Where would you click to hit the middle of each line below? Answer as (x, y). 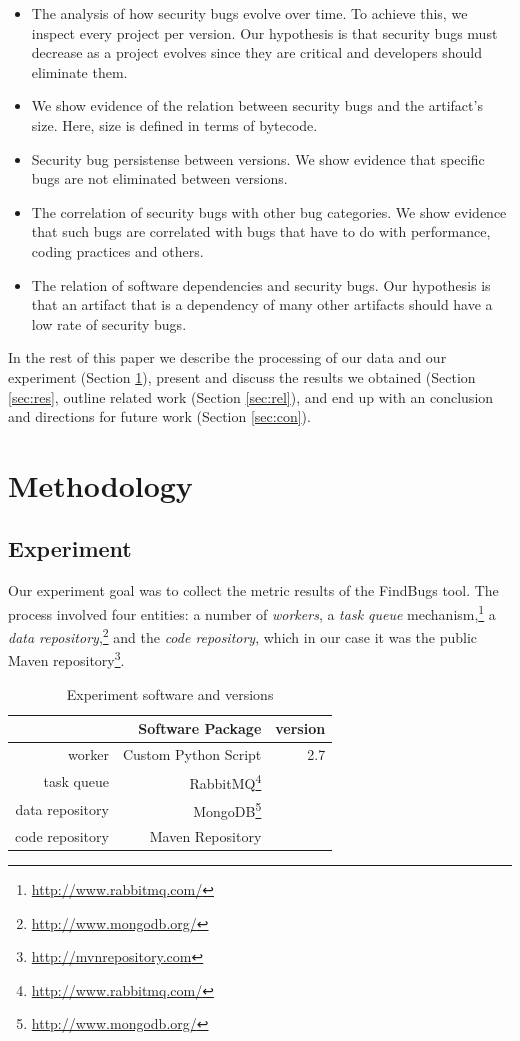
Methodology (100, 484)
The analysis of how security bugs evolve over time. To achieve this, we (249, 13)
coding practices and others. (117, 250)
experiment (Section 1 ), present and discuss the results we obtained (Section (242, 376)
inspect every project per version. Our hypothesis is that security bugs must (264, 32)
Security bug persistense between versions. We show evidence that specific (258, 158)
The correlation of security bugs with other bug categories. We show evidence (269, 211)
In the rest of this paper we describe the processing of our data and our (227, 357)
